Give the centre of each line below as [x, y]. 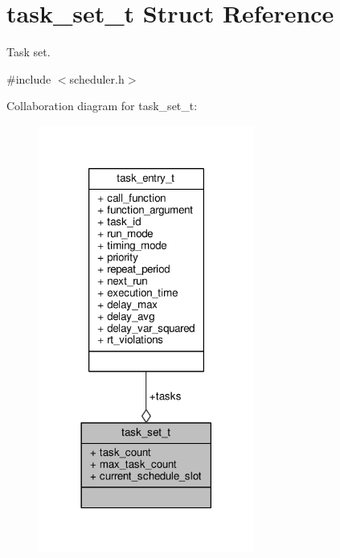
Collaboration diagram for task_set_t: [102, 106]
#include [29, 78]
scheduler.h [97, 78]
